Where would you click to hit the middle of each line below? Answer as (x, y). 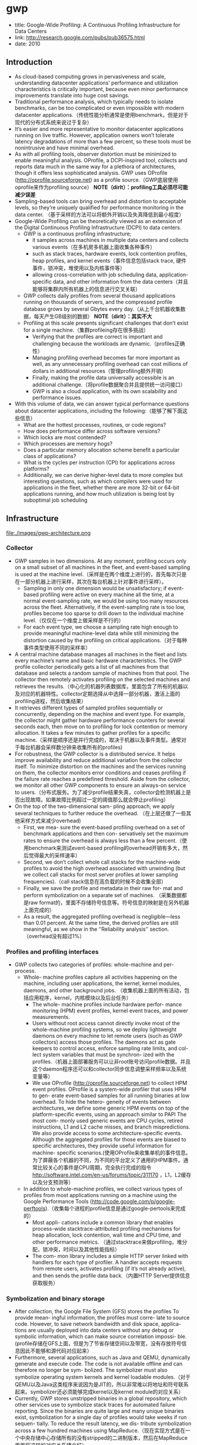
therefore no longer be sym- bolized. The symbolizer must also (91, 1370)
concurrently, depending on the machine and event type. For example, (100, 714)
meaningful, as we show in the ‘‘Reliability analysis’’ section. (96, 929)
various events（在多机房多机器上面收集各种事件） (94, 247)
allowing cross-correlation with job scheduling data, (95, 274)
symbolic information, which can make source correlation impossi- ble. (101, 1336)
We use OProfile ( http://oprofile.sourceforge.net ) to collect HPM (110, 1083)
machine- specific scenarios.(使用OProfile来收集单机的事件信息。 (111, 1153)
